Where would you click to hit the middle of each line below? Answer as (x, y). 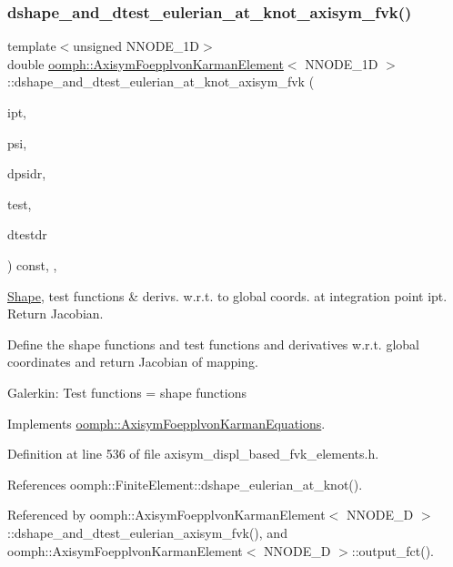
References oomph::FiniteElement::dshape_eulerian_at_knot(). (185, 484)
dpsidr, (27, 173)
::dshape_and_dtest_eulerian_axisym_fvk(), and (147, 532)
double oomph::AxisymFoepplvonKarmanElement (146, 63)
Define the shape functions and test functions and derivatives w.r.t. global (213, 344)
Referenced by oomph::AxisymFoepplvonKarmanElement (166, 515)
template (32, 46)
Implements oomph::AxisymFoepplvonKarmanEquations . (166, 423)
